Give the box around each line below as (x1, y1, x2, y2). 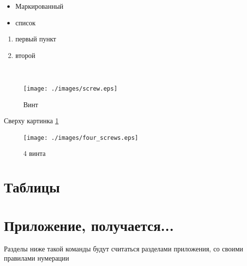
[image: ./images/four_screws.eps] (23, 134, 139, 141)
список (15, 17, 36, 27)
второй (15, 50, 35, 60)
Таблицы (4, 177, 60, 197)
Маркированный (15, 1, 64, 11)
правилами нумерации (4, 253, 70, 263)
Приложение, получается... (4, 215, 174, 235)
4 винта (23, 148, 46, 158)
